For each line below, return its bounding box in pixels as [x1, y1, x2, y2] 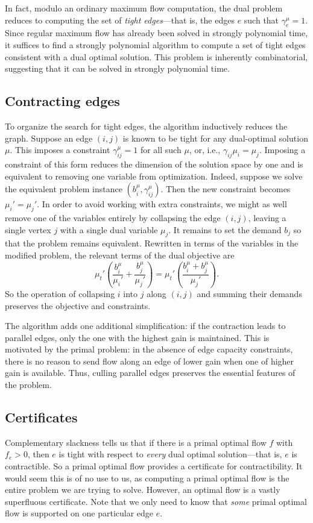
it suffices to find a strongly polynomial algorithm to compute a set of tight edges [5, 38, 306, 51]
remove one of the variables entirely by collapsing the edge [5, 211, 221, 224]
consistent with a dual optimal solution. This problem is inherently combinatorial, [5, 50, 308, 63]
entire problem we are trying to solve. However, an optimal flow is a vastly [5, 483, 280, 496]
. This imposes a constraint [10, 143, 110, 156]
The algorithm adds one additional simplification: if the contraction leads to [5, 319, 286, 332]
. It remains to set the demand [168, 223, 282, 236]
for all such [140, 143, 182, 156]
